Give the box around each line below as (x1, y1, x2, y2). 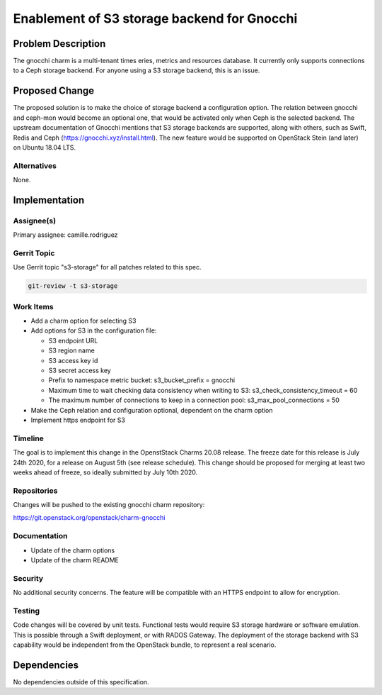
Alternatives (13, 160, 57, 170)
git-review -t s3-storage (28, 282, 118, 290)
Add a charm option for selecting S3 (30, 316, 137, 326)
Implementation (13, 194, 85, 206)
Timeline (13, 433, 44, 443)
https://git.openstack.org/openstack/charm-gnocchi (13, 513, 166, 522)
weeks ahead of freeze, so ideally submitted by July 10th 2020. (13, 468, 198, 477)
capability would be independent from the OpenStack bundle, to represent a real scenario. (13, 640, 277, 649)
